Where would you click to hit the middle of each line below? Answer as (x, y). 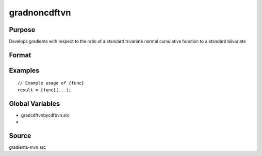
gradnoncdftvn (40, 13)
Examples (24, 70)
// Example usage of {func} (51, 83)
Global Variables (34, 104)
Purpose (22, 30)
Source (20, 135)
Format (20, 55)
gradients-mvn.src (27, 147)
